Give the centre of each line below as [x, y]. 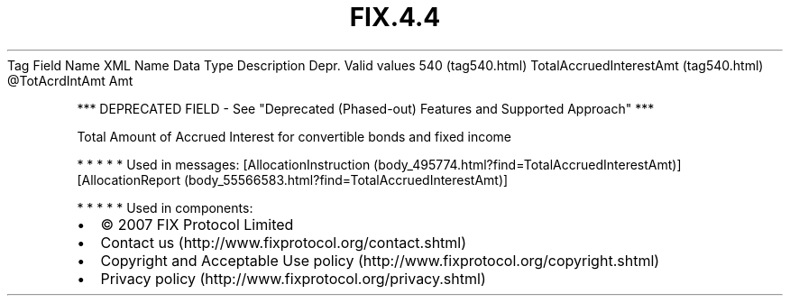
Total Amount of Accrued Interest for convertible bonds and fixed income [294, 136]
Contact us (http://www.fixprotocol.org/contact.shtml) [284, 242]
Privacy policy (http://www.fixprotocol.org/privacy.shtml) [293, 278]
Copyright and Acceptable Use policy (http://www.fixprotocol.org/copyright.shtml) [380, 260]
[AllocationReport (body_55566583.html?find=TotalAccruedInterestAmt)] [293, 179]
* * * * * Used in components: [165, 207]
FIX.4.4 [395, 17]
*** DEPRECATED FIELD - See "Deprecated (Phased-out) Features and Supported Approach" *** [366, 108]
